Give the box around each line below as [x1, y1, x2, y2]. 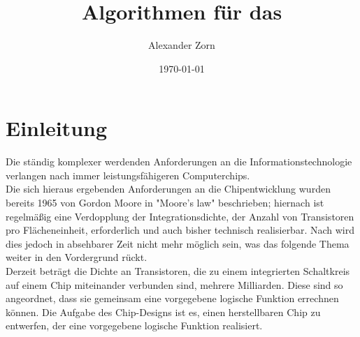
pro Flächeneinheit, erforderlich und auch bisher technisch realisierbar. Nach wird [6, 223, 354, 237]
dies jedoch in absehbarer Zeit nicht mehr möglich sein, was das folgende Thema [6, 236, 350, 250]
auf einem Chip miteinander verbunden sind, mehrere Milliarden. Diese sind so [6, 277, 343, 292]
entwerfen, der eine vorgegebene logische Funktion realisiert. [6, 318, 263, 333]
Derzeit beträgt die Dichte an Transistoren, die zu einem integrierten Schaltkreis [6, 264, 350, 278]
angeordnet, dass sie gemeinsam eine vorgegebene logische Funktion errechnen [6, 291, 339, 306]
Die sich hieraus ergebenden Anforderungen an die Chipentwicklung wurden [6, 181, 331, 196]
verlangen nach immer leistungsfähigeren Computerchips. [6, 167, 250, 182]
